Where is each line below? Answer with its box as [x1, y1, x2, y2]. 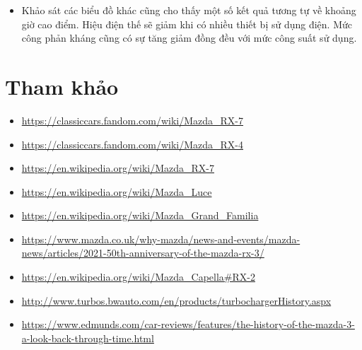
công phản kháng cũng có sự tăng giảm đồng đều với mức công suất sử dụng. [21, 30, 357, 45]
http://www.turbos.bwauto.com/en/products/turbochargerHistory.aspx [21, 293, 332, 308]
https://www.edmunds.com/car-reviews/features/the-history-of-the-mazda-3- [21, 317, 355, 332]
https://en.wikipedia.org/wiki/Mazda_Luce [21, 184, 212, 199]
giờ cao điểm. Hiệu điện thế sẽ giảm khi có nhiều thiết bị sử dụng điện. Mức [21, 16, 353, 31]
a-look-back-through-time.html [21, 330, 154, 345]
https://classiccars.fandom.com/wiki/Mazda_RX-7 [21, 112, 244, 127]
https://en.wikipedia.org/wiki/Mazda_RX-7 [21, 161, 214, 175]
